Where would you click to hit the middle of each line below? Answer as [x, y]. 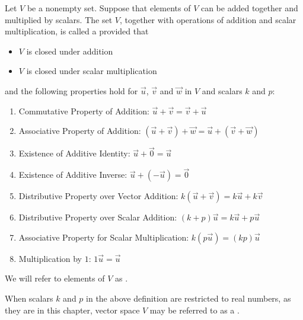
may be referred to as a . [194, 310]
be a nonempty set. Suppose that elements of [109, 8]
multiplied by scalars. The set [59, 19]
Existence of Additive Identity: [74, 153]
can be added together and [249, 8]
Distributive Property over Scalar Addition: [98, 217]
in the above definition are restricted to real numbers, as [189, 298]
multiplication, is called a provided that [77, 31]
